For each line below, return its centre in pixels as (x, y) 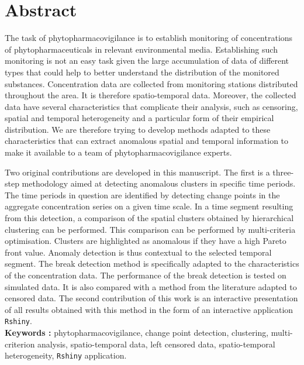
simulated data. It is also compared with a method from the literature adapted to (151, 286)
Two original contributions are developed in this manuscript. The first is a (137, 172)
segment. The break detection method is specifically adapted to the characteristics (152, 264)
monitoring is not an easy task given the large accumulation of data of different (147, 61)
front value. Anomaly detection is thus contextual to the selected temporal (138, 252)
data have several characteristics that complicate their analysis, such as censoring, (151, 106)
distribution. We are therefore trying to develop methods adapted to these (138, 129)
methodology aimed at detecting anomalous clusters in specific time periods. (159, 183)
